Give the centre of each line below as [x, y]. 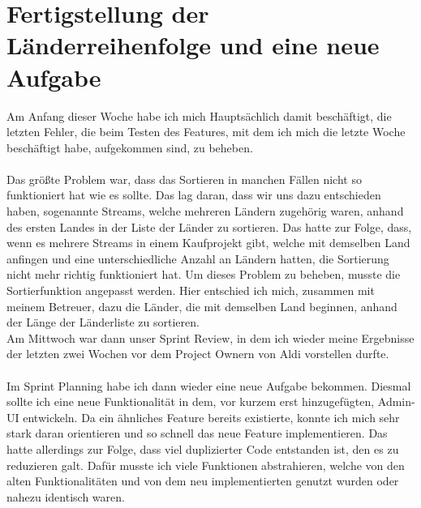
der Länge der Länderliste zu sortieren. [103, 322]
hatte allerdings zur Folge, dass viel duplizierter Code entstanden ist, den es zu [203, 448]
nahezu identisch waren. [66, 496]
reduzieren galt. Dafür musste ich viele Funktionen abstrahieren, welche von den [206, 465]
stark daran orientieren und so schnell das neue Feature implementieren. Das [197, 433]
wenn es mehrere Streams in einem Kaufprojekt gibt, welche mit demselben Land [208, 243]
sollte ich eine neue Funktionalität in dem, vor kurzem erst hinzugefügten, [191, 401]
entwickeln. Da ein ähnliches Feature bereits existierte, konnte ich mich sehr [211, 417]
